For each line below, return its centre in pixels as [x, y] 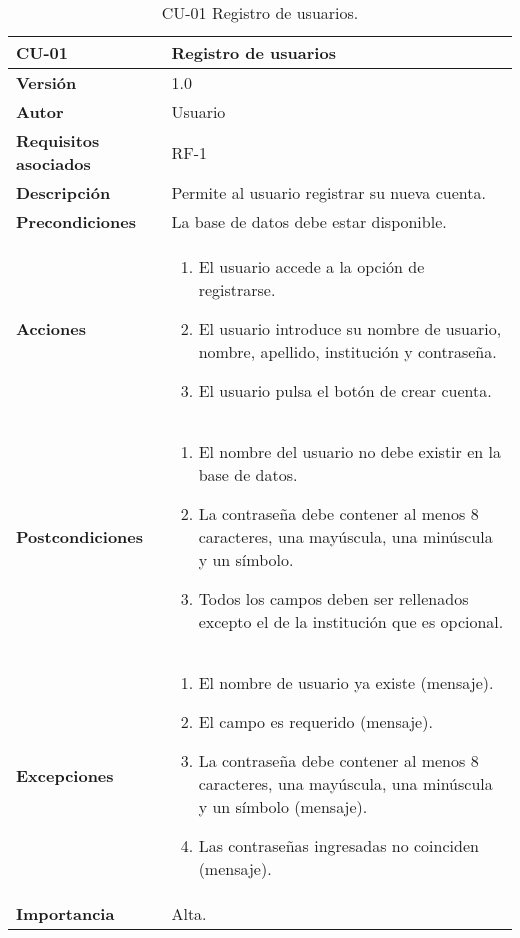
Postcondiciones [80, 536]
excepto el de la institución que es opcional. [351, 621]
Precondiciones [76, 221]
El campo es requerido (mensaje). [315, 721]
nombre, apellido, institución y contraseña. [347, 351]
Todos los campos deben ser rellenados [333, 598]
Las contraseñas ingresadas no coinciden [338, 845]
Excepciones [65, 775]
